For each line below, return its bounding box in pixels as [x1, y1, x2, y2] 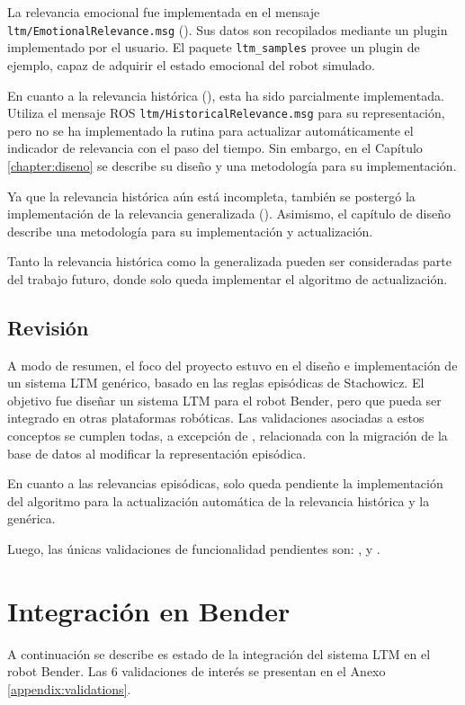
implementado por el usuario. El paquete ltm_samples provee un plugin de [7, 38, 420, 57]
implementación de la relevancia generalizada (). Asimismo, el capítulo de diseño [7, 204, 451, 223]
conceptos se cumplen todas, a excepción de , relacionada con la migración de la [7, 426, 448, 445]
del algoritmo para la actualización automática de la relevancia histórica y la [7, 491, 430, 510]
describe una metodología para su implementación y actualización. [7, 221, 373, 240]
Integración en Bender [7, 592, 291, 629]
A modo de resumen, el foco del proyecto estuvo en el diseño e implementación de [7, 355, 458, 374]
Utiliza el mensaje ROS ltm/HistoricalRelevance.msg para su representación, [7, 103, 445, 122]
